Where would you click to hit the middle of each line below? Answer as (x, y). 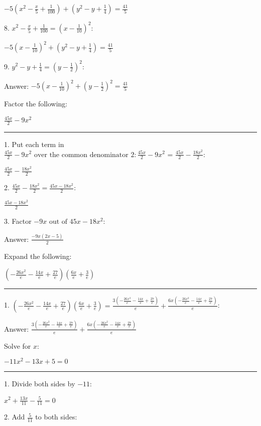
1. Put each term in (34, 144)
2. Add (15, 417)
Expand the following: (38, 256)
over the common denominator (81, 155)
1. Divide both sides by (40, 384)
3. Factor (18, 221)
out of (58, 222)
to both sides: (56, 417)
